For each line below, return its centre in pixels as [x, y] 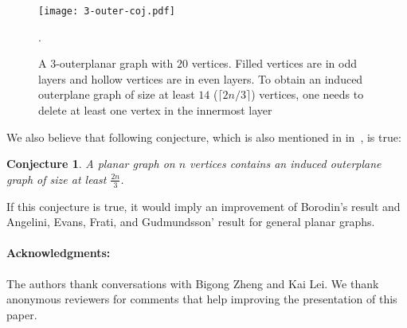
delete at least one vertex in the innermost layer [155, 110]
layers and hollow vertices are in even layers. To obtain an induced [201, 78]
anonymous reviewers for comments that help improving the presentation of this [202, 299]
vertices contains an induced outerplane [286, 164]
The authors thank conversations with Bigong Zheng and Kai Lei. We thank [193, 283]
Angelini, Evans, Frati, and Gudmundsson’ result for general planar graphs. [191, 222]
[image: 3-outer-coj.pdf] [107, 11]
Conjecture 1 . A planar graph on [91, 164]
